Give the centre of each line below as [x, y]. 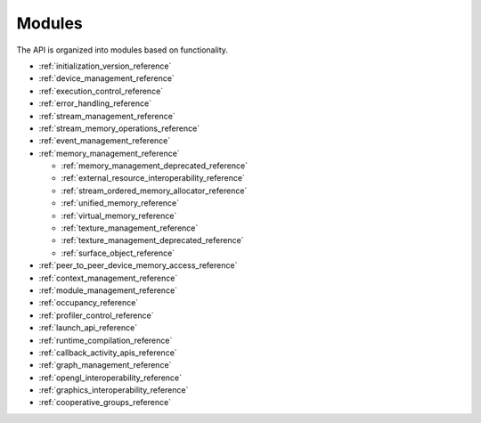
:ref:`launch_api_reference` [88, 328]
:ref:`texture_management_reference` [130, 228]
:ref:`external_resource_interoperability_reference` [153, 178]
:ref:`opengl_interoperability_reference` [110, 378]
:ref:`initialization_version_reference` [105, 66]
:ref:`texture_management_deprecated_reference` [152, 240]
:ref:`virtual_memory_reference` [119, 216]
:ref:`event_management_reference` [105, 141]
